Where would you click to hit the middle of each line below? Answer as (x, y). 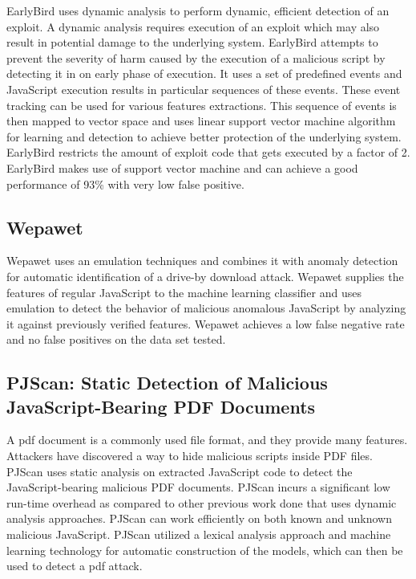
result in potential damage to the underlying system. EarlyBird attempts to (192, 42)
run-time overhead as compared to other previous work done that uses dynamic (202, 502)
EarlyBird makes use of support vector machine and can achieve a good (182, 167)
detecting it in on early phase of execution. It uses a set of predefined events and (204, 73)
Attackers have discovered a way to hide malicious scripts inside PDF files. (190, 456)
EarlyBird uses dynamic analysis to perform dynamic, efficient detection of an (198, 10)
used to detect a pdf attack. (75, 566)
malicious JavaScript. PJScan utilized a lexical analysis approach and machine (199, 534)
